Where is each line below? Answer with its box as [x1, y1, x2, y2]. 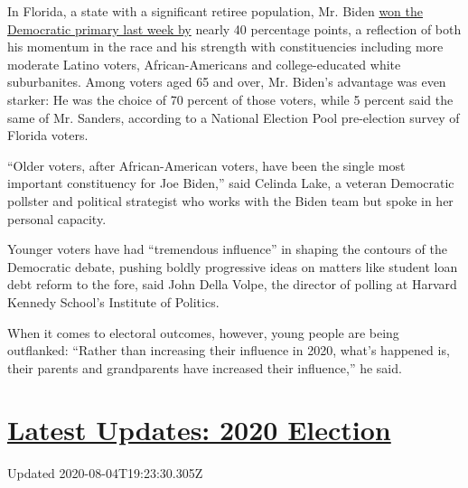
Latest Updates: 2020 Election [7, 411, 391, 448]
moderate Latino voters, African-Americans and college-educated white [7, 54, 401, 73]
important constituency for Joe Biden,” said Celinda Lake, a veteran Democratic [7, 174, 454, 192]
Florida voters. [7, 126, 89, 145]
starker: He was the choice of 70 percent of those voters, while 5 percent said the [7, 89, 454, 108]
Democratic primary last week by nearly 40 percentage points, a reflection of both [7, 19, 462, 38]
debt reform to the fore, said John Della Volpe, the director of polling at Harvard [7, 275, 457, 294]
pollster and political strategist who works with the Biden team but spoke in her [7, 191, 454, 210]
